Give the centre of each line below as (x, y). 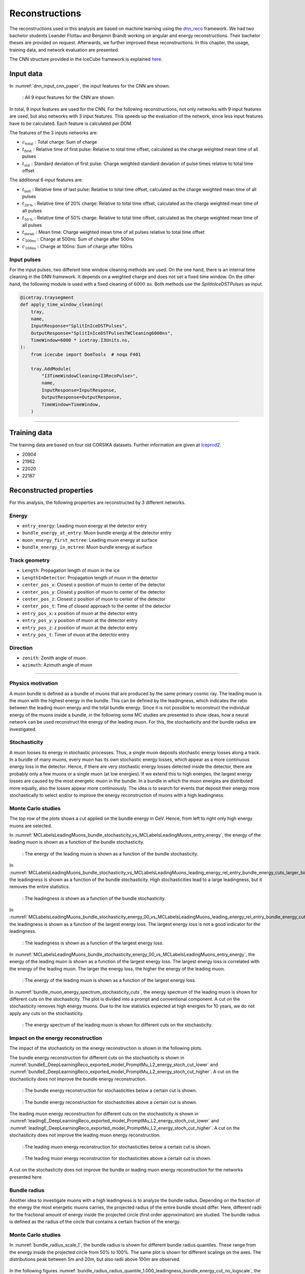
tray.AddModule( (51, 369)
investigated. (23, 729)
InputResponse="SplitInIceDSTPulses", (79, 326)
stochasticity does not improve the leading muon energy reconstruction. (85, 1135)
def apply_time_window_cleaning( (62, 305)
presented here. (26, 1177)
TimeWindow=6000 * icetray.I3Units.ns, (81, 340)
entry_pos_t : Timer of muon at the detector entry (76, 634)
